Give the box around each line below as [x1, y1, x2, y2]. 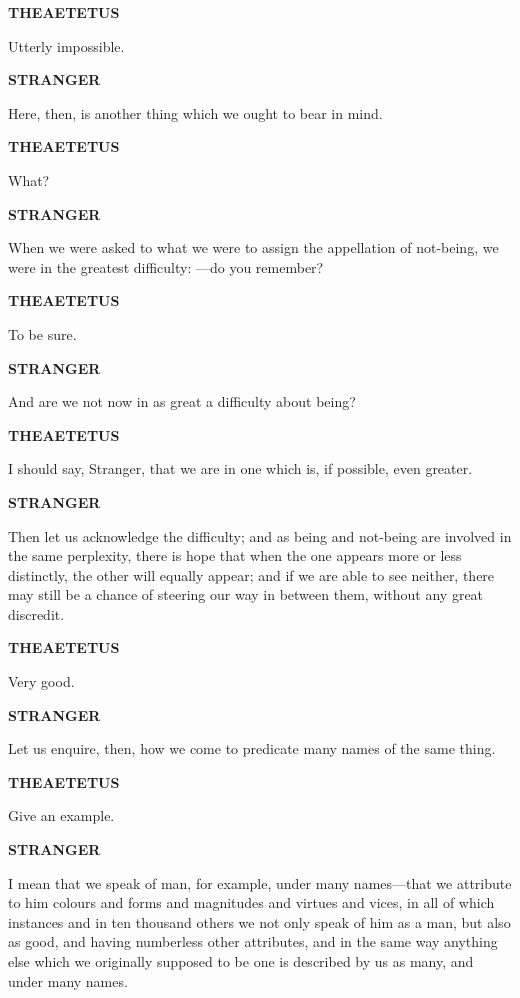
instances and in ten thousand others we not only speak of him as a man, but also [8, 911, 511, 932]
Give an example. [8, 805, 115, 826]
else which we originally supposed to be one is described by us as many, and [8, 951, 474, 971]
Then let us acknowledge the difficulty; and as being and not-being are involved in [8, 525, 512, 546]
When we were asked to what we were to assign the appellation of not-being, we [8, 237, 499, 258]
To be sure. [8, 323, 77, 344]
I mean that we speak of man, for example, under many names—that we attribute [8, 872, 512, 893]
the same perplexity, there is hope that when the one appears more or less [8, 545, 462, 566]
